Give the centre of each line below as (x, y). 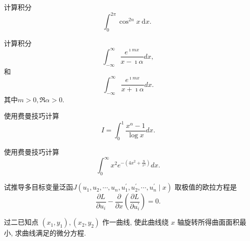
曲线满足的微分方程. (54, 233)
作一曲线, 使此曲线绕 (136, 222)
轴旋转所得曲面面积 (208, 222)
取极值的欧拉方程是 (206, 187)
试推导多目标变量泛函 (38, 187)
